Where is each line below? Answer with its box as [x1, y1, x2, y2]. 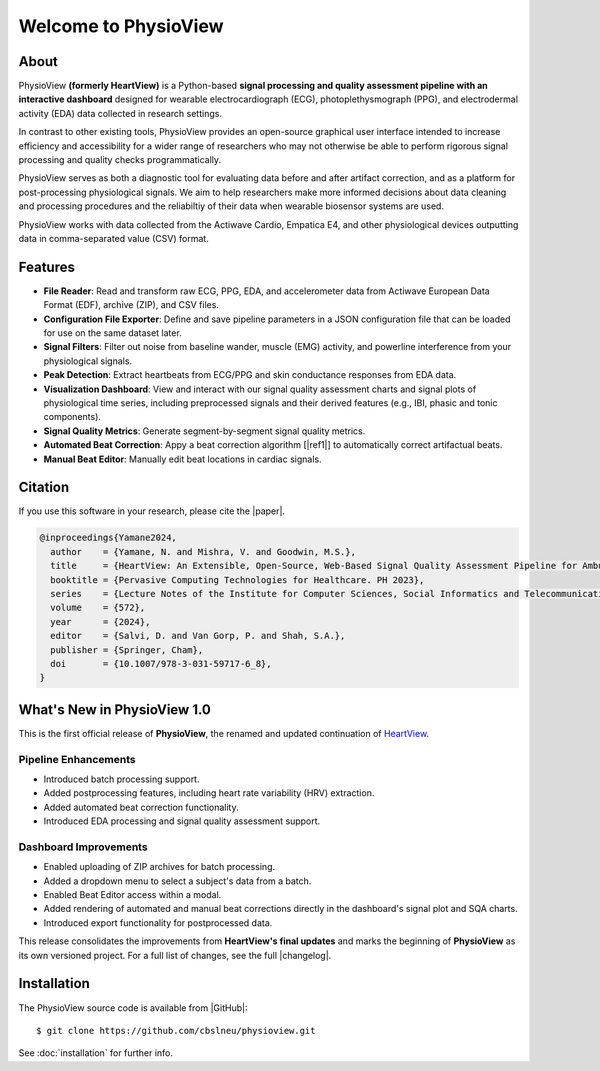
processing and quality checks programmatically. [18, 154, 222, 166]
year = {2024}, [50, 616, 151, 627]
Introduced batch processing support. [43, 773, 200, 785]
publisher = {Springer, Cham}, [50, 644, 204, 655]
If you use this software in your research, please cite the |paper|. [18, 505, 285, 517]
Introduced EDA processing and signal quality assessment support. [43, 815, 321, 827]
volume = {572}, [50, 602, 146, 614]
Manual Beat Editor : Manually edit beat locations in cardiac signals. [43, 453, 322, 465]
